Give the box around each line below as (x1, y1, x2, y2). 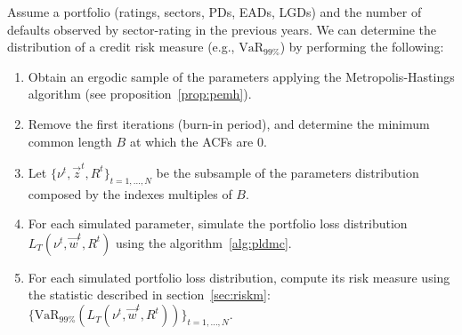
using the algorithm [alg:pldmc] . (116, 233, 292, 251)
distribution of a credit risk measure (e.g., (7, 37, 235, 56)
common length (28, 132, 112, 150)
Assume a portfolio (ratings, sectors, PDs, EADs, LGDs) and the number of (7, 3, 422, 20)
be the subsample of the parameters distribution (156, 163, 419, 181)
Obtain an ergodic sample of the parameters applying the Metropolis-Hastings (28, 67, 455, 85)
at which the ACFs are (129, 132, 254, 150)
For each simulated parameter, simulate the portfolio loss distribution (28, 214, 408, 233)
